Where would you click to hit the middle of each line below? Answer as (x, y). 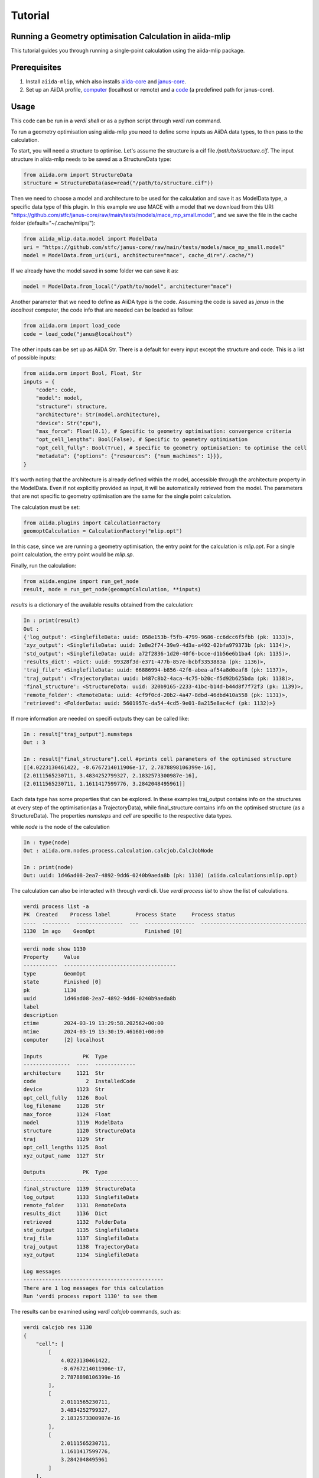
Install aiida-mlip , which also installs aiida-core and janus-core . (106, 81)
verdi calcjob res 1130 (58, 1328)
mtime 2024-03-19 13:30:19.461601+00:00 (93, 1031)
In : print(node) (48, 867)
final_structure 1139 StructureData (79, 1189)
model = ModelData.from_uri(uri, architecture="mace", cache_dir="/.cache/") (139, 255)
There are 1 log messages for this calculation (93, 1288)
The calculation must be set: (45, 507)
